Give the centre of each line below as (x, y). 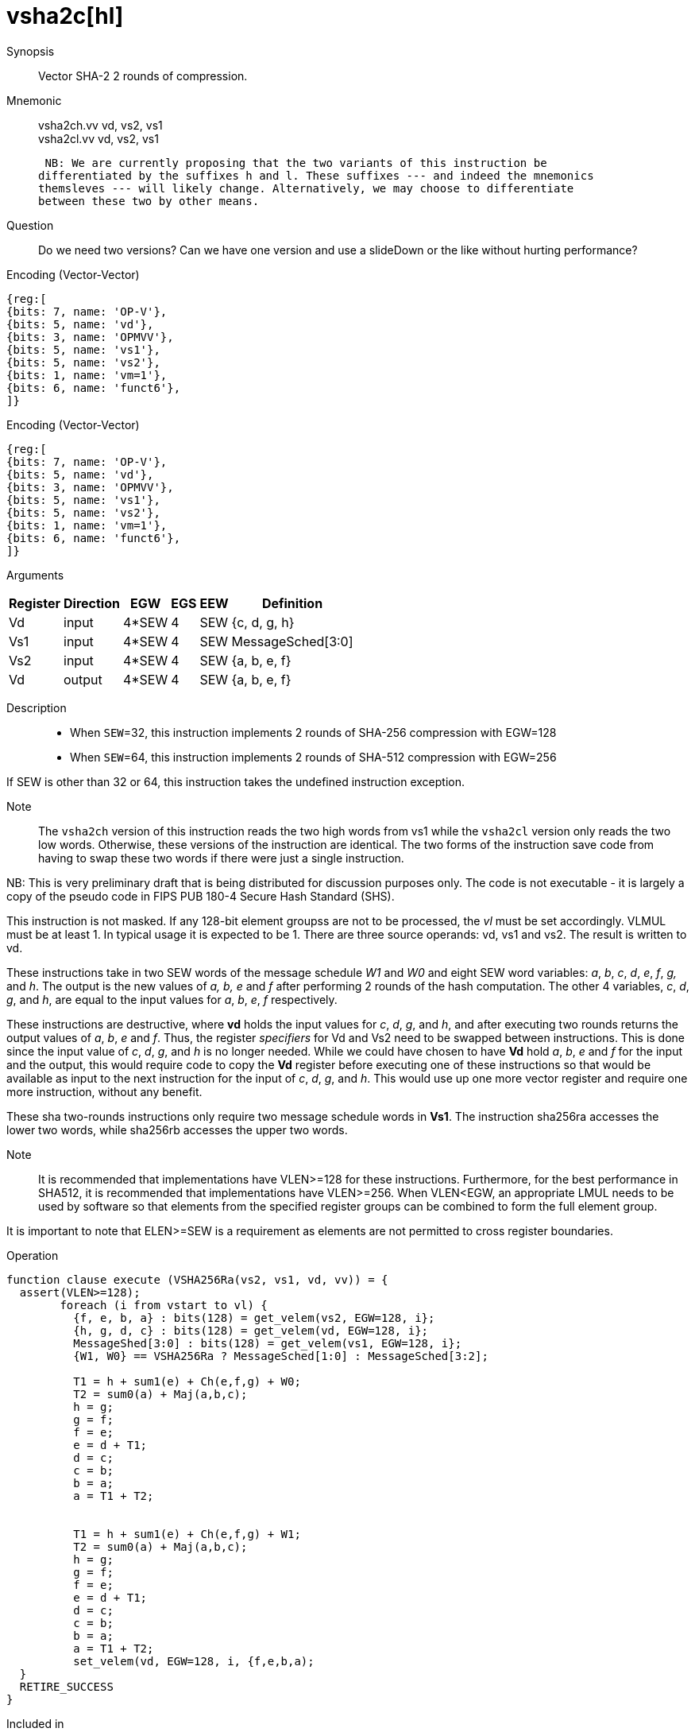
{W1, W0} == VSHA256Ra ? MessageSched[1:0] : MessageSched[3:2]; (281, 1356)
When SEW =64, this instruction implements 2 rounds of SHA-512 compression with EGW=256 (313, 757)
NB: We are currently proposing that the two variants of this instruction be (296, 163)
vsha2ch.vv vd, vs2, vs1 (100, 125)
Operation (33, 1255)
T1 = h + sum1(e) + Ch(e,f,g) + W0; (187, 1381)
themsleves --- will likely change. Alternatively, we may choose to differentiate (306, 188)
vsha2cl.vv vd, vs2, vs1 (98, 138)
